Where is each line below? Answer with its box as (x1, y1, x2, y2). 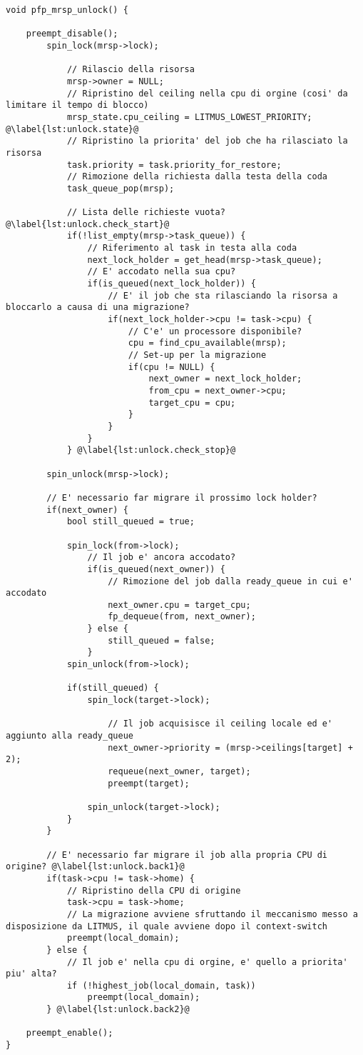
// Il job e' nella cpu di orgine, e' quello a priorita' (66, 956, 348, 967)
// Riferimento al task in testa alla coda (87, 243, 297, 254)
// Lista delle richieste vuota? (66, 207, 225, 218)
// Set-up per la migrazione (128, 350, 267, 361)
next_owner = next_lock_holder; (148, 374, 302, 384)
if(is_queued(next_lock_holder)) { (87, 279, 256, 289)
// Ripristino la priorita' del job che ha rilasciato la (66, 136, 348, 146)
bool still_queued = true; (66, 516, 195, 527)
